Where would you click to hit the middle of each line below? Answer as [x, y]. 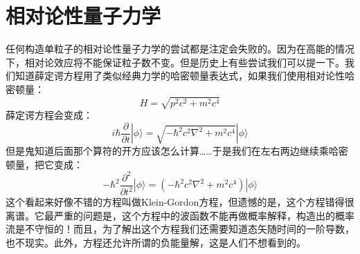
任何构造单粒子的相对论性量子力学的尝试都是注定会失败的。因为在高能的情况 [180, 49]
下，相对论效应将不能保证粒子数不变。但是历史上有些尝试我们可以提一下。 [175, 62]
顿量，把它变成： [44, 164]
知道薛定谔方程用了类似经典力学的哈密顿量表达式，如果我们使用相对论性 [180, 76]
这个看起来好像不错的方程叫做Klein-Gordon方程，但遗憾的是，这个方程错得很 [180, 202]
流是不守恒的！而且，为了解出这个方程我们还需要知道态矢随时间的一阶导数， [180, 229]
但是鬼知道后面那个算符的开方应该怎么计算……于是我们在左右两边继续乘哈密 [177, 151]
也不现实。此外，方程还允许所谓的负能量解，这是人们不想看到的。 [156, 242]
